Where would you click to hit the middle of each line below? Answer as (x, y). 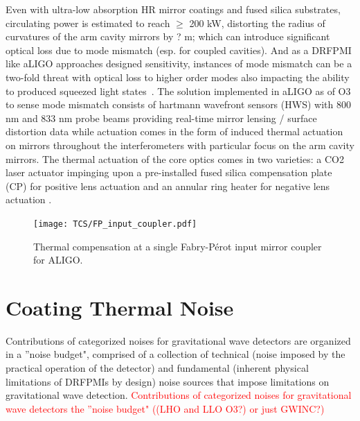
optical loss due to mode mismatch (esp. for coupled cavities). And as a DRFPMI (179, 50)
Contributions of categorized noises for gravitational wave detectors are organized (178, 340)
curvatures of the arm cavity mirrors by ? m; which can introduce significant (168, 36)
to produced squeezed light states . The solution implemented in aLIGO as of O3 (178, 91)
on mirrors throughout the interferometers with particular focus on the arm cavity (180, 145)
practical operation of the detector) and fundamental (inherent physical (157, 368)
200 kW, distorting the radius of (257, 23)
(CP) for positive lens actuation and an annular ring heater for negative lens (168, 186)
